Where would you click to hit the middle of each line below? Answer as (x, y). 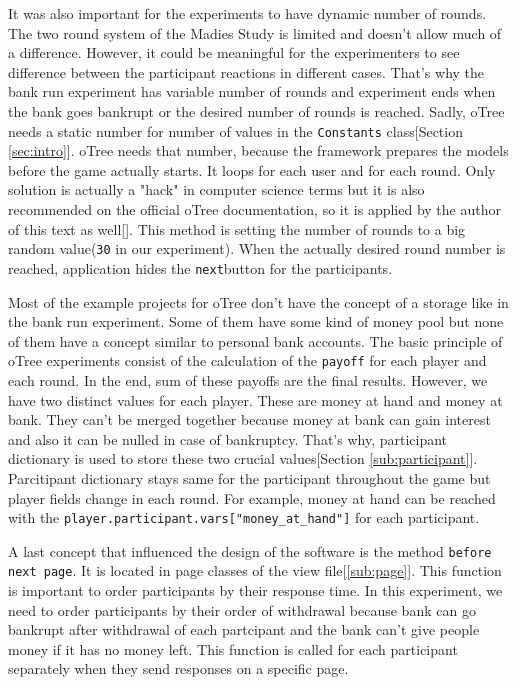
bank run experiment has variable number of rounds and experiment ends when (252, 91)
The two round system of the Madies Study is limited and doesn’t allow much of (255, 32)
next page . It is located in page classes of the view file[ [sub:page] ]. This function (255, 570)
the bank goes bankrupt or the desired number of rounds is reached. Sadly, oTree (256, 110)
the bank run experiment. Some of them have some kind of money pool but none (256, 321)
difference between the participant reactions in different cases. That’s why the (246, 71)
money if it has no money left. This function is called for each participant (233, 648)
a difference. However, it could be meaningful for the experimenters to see (234, 52)
